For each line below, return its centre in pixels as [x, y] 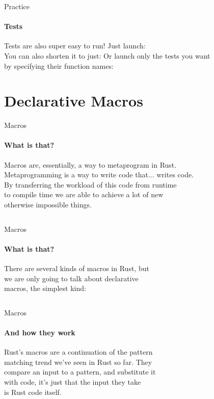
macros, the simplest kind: [45, 288]
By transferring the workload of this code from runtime [90, 184]
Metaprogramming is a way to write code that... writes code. [99, 175]
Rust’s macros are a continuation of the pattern [78, 352]
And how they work [40, 332]
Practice [17, 6]
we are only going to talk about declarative [71, 278]
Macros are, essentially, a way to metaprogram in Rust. [90, 164]
